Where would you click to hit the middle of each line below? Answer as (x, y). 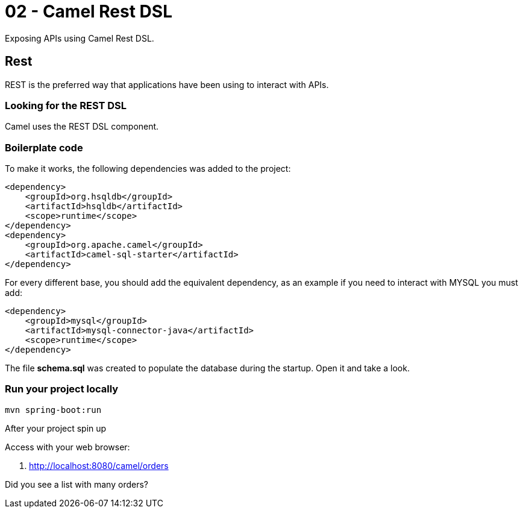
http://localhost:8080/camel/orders (99, 465)
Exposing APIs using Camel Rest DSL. (80, 38)
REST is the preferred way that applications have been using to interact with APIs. (167, 84)
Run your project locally (62, 389)
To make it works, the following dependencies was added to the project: (148, 169)
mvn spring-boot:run (53, 410)
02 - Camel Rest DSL (89, 11)
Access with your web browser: (67, 447)
